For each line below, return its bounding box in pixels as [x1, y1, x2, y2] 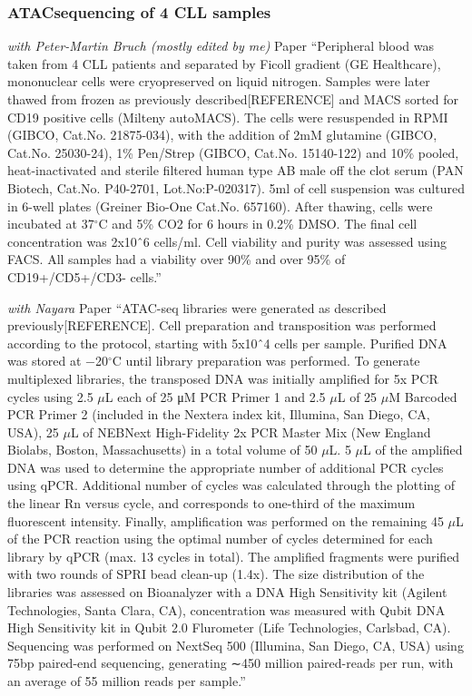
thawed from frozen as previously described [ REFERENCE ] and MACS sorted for [7, 90, 459, 108]
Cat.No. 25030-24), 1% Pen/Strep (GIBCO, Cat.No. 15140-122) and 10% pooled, [7, 142, 459, 162]
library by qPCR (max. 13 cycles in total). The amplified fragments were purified [7, 546, 460, 565]
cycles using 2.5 [7, 387, 93, 406]
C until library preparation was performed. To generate [112, 351, 420, 370]
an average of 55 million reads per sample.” [7, 671, 246, 690]
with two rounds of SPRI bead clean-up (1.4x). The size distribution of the [7, 564, 425, 583]
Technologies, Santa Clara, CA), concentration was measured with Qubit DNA [7, 600, 446, 619]
